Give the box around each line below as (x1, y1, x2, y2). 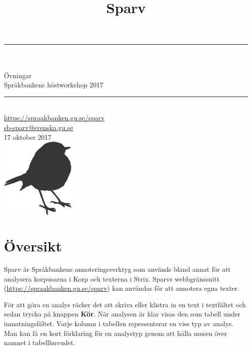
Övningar (4, 70, 32, 80)
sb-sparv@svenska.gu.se (4, 122, 73, 132)
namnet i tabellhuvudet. (4, 337, 76, 348)
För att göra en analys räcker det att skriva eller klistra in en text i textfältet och (4, 299, 246, 309)
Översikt (4, 236, 62, 256)
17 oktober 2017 (4, 132, 52, 142)
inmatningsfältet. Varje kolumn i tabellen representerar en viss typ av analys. (4, 318, 234, 328)
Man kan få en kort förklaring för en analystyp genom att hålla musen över (4, 328, 227, 338)
